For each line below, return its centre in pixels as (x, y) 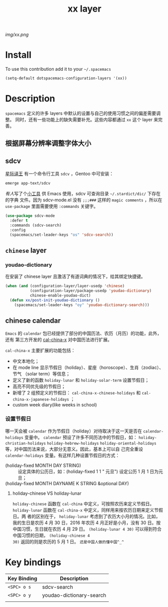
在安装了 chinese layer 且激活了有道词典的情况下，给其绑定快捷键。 (75, 277)
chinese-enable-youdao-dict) (61, 295)
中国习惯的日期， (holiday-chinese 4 (51, 535)
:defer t (19, 221)
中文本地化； (26, 361)
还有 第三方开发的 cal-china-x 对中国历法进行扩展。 (59, 340)
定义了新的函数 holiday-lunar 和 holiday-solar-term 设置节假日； (81, 380)
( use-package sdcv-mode (30, 216)
